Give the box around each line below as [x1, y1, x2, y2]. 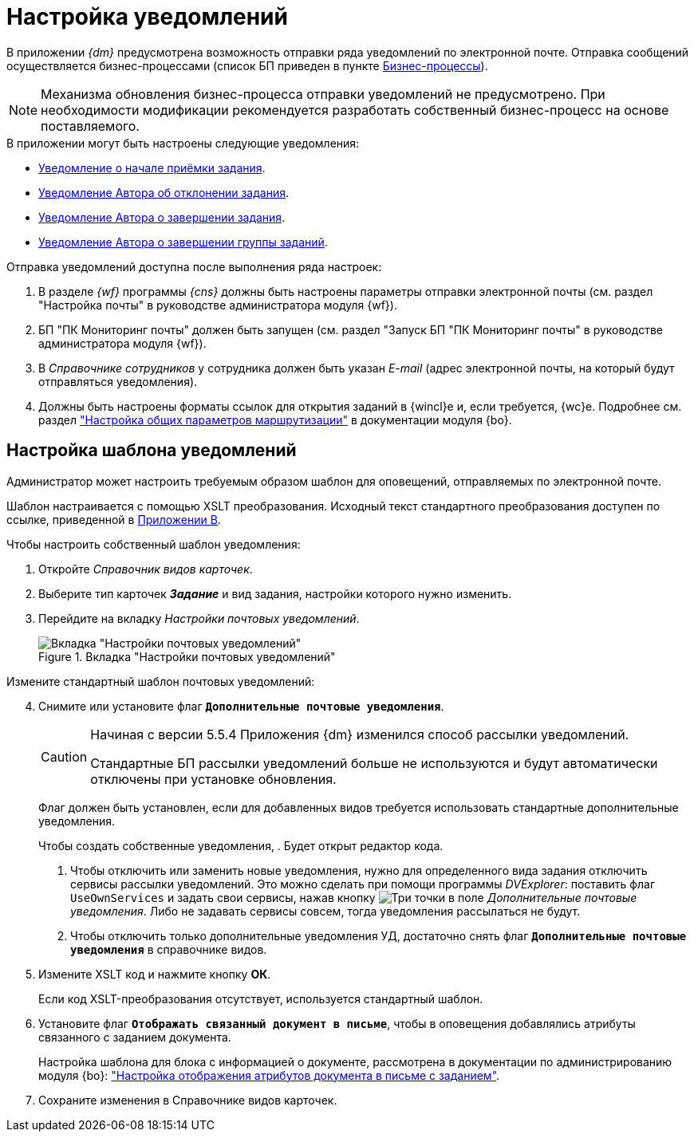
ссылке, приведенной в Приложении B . [6, 512, 221, 526]
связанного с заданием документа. [38, 1030, 231, 1044]
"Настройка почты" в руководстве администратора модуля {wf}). [38, 297, 397, 312]
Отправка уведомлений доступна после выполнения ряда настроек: [6, 259, 382, 274]
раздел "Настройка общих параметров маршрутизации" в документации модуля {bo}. [38, 412, 512, 427]
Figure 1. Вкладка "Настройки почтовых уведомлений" [38, 649, 336, 664]
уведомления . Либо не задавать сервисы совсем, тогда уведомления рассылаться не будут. [70, 904, 581, 918]
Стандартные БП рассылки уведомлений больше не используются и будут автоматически [90, 754, 658, 771]
